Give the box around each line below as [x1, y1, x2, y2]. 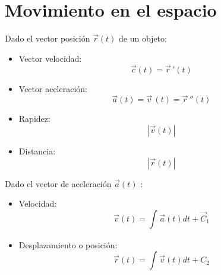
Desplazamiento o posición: [18, 238, 118, 251]
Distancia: [18, 144, 56, 157]
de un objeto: [119, 32, 167, 45]
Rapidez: [18, 112, 50, 125]
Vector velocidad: [18, 52, 82, 64]
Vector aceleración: [18, 82, 87, 94]
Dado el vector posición [5, 32, 90, 45]
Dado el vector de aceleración [5, 177, 112, 189]
